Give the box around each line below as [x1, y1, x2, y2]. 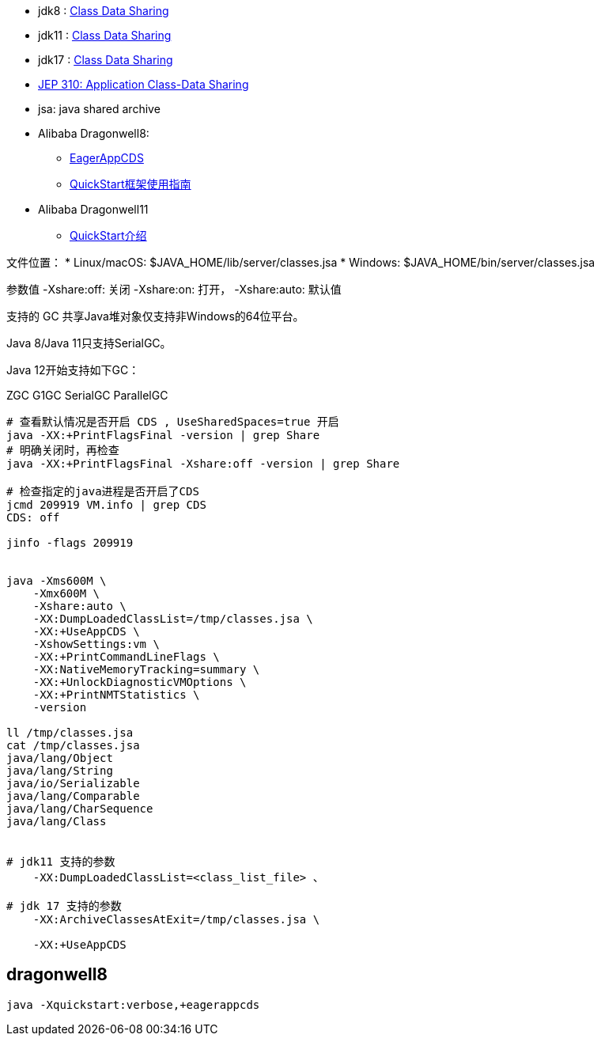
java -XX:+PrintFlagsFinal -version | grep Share [6, 429, 320, 441]
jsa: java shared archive [38, 102, 161, 116]
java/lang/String [6, 764, 113, 777]
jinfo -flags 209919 [6, 536, 134, 549]
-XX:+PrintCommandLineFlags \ [32, 650, 220, 663]
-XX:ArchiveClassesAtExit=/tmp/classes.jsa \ [32, 913, 320, 926]
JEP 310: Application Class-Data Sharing [38, 78, 249, 91]
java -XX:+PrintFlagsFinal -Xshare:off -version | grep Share [6, 457, 400, 470]
